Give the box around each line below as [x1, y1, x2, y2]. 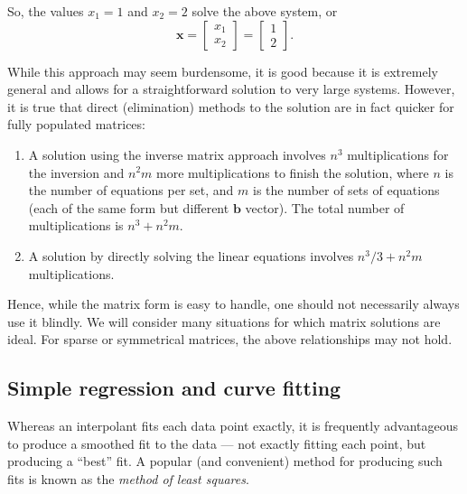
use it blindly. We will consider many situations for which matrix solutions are [7, 312, 441, 331]
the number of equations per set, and [28, 181, 234, 200]
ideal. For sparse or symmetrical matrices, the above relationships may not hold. [7, 330, 453, 349]
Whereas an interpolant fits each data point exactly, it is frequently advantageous [7, 416, 458, 435]
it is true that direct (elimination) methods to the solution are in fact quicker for [7, 97, 454, 116]
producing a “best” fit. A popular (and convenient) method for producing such [7, 452, 443, 471]
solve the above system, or [191, 2, 338, 20]
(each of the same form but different [28, 198, 229, 217]
